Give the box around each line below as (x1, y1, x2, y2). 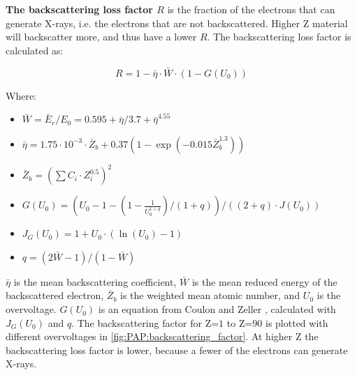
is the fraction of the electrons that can (167, 2, 335, 16)
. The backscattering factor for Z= (71, 315, 219, 330)
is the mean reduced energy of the (191, 274, 337, 289)
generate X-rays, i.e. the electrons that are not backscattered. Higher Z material (6, 15, 348, 30)
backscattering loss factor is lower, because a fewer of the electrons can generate (6, 342, 348, 357)
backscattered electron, (6, 288, 104, 303)
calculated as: (6, 43, 64, 57)
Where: (6, 88, 36, 102)
